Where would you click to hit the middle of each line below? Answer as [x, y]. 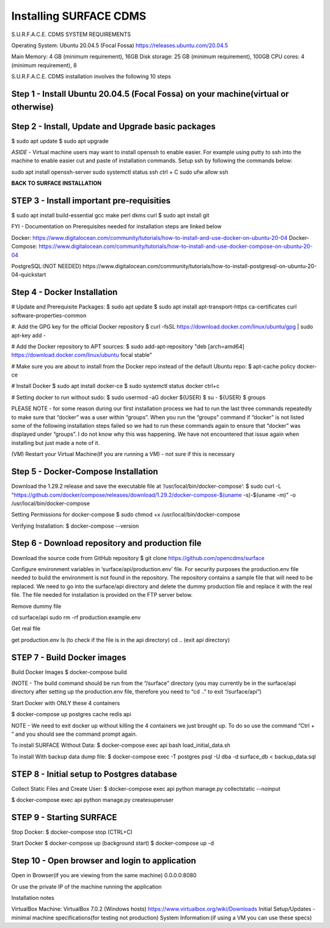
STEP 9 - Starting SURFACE [64, 817]
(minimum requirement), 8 [44, 65]
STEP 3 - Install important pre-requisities [91, 201]
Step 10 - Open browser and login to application [104, 861]
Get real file [26, 629]
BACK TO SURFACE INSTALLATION [57, 183]
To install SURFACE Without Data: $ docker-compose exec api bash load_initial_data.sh [121, 745]
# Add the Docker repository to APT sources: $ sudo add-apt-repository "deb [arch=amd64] [128, 346]
